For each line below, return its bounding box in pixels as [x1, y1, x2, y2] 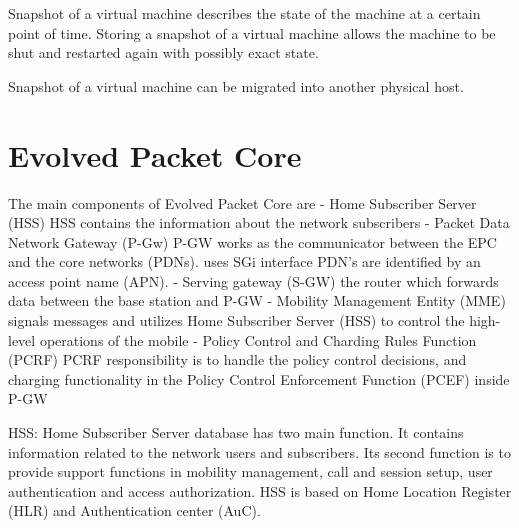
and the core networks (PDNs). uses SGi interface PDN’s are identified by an [8, 251, 481, 272]
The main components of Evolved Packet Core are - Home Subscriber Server [8, 192, 477, 213]
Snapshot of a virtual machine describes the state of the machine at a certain [8, 3, 481, 23]
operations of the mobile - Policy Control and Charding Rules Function [39, 329, 477, 350]
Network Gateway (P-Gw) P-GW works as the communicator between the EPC [8, 231, 497, 252]
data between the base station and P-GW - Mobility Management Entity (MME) [8, 290, 506, 311]
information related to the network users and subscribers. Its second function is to [8, 441, 511, 462]
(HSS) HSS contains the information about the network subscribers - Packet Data [8, 212, 510, 233]
